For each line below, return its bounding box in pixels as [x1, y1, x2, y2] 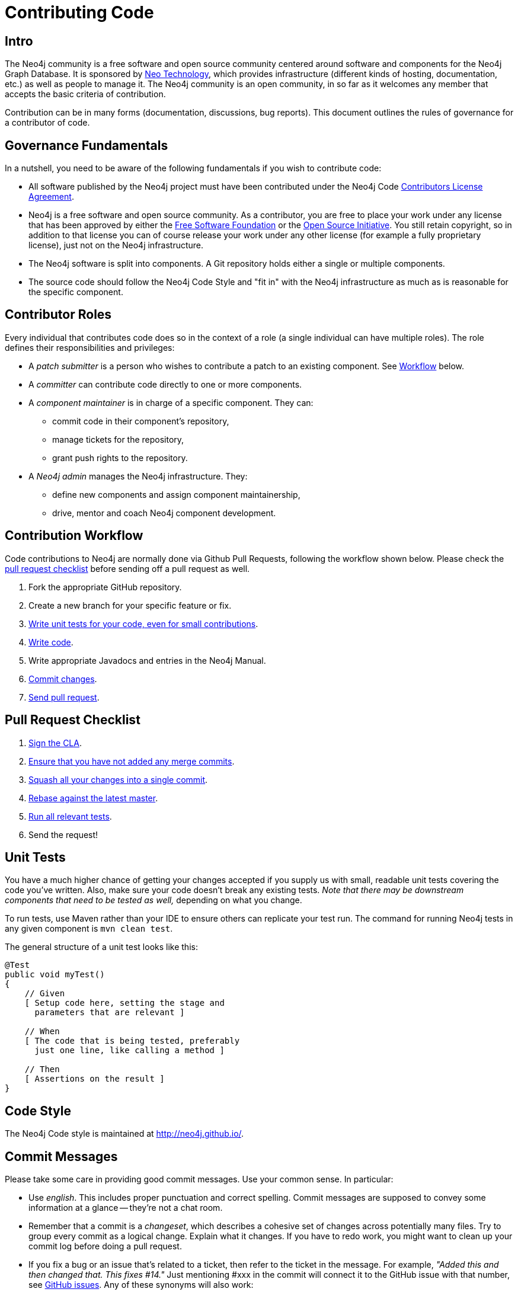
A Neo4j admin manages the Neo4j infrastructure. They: [28, 471, 248, 481]
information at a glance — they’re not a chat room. [28, 1203, 223, 1213]
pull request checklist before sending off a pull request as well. [5, 563, 250, 574]
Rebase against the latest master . [28, 792, 158, 803]
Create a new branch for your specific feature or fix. [28, 600, 232, 610]
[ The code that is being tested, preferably [24, 1036, 240, 1046]
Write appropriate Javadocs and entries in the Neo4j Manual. [28, 655, 266, 666]
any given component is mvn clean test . [5, 923, 173, 934]
